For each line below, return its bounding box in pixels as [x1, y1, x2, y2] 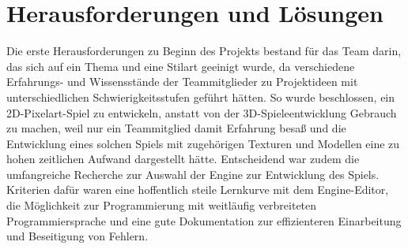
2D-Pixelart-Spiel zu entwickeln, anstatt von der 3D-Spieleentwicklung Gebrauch [6, 104, 397, 121]
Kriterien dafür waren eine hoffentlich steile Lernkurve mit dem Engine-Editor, [6, 181, 389, 198]
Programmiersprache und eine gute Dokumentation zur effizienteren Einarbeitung [6, 212, 402, 229]
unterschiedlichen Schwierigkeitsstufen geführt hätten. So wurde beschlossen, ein [6, 88, 395, 105]
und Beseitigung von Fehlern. [6, 228, 149, 244]
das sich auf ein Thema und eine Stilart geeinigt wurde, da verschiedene [6, 58, 355, 74]
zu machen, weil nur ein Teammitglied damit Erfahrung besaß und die [6, 120, 346, 136]
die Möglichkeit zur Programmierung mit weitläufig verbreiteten [6, 197, 317, 214]
